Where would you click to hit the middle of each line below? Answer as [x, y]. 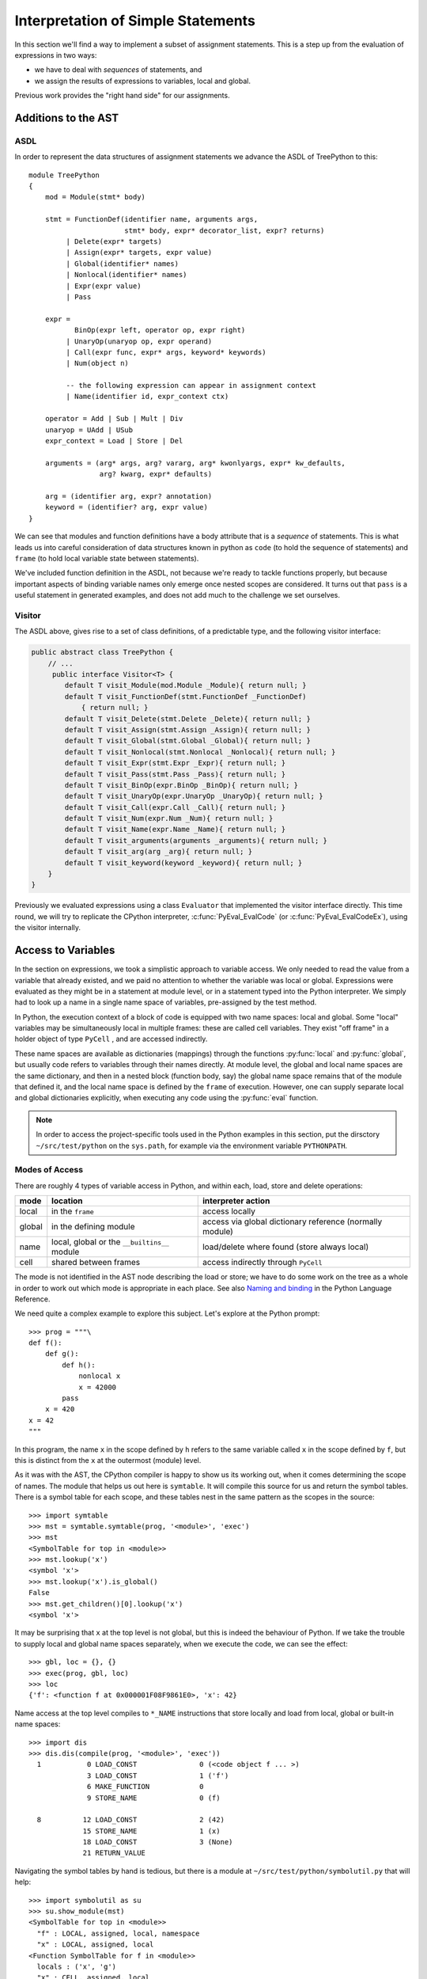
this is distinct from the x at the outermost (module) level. [108, 1460]
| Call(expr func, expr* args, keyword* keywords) [166, 352]
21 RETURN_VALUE [114, 1853]
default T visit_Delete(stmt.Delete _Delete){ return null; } [188, 719]
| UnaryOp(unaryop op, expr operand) [139, 341]
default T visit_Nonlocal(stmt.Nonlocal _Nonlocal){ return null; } [200, 752]
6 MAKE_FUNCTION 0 [146, 1787]
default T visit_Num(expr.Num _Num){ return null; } [169, 819]
